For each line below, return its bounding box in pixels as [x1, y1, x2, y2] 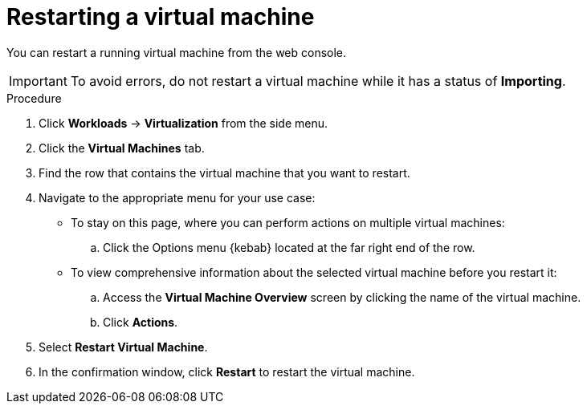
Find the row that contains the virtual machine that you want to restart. [39, 165, 410, 180]
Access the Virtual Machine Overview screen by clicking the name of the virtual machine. [103, 290, 581, 304]
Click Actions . [103, 315, 178, 329]
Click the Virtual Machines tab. [39, 140, 205, 155]
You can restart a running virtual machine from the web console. [6, 45, 347, 59]
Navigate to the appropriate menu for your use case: [39, 190, 316, 205]
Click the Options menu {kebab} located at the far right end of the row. [103, 240, 475, 254]
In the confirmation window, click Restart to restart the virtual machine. [39, 364, 415, 379]
